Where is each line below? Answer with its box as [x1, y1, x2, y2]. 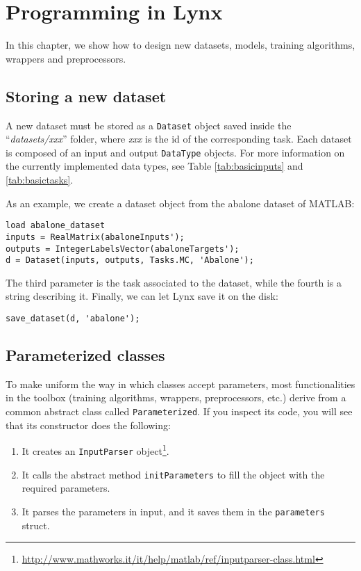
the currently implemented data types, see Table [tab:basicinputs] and [6, 159, 303, 173]
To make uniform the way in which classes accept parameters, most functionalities [6, 376, 355, 391]
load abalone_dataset [6, 220, 106, 231]
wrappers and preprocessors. [6, 51, 126, 65]
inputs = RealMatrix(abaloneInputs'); [6, 232, 185, 242]
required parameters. [22, 481, 110, 495]
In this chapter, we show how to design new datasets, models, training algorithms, [6, 38, 355, 52]
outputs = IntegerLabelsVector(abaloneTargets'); [6, 243, 240, 254]
